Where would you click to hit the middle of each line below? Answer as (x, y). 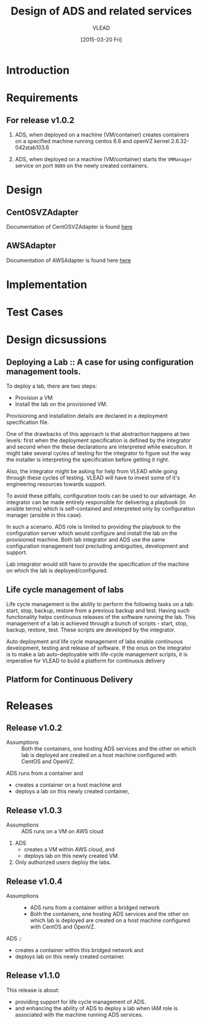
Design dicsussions (56, 340)
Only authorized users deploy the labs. (63, 862)
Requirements (42, 98)
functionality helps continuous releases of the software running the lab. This (101, 616)
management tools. (44, 372)
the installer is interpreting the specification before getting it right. (88, 459)
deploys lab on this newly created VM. (71, 856)
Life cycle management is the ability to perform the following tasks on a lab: (100, 604)
